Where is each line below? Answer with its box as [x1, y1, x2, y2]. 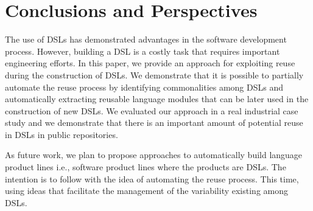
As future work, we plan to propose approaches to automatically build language [5, 148, 303, 161]
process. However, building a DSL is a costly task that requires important [5, 44, 280, 57]
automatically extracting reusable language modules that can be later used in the [5, 92, 309, 105]
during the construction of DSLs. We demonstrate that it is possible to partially [5, 68, 304, 81]
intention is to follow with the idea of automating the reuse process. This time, [5, 172, 299, 185]
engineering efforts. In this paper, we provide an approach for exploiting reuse [5, 57, 295, 69]
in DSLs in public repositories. [5, 128, 118, 140]
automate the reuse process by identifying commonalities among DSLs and [5, 80, 284, 93]
